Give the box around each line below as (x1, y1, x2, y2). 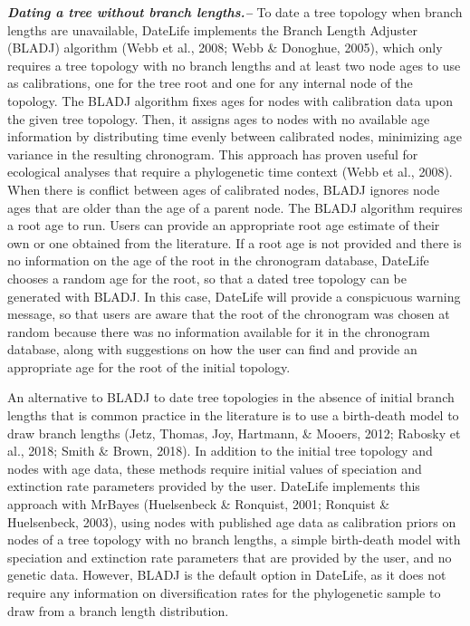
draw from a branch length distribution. (7, 601, 229, 620)
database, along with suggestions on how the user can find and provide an (7, 340, 417, 359)
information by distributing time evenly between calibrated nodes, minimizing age (7, 127, 462, 146)
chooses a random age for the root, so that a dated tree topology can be (7, 268, 407, 287)
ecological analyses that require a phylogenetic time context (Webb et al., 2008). (7, 162, 453, 181)
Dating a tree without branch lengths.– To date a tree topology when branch (7, 3, 463, 21)
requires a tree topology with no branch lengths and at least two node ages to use (7, 55, 461, 74)
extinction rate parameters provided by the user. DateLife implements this (7, 477, 420, 496)
